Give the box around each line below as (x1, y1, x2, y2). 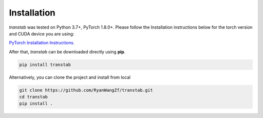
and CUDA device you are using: (9, 31, 75, 36)
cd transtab (19, 94, 48, 100)
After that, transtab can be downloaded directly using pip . (9, 49, 126, 54)
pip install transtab (19, 62, 71, 67)
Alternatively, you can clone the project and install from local (9, 74, 131, 80)
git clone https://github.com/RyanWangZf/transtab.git (19, 87, 153, 93)
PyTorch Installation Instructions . (9, 40, 75, 46)
